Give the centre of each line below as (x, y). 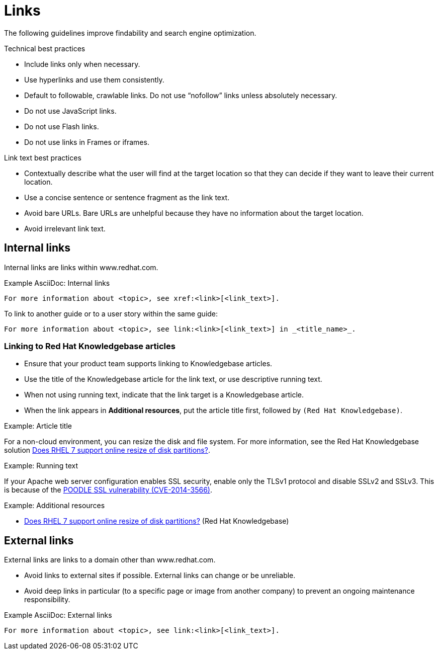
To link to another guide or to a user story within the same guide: (111, 313)
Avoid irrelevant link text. (65, 228)
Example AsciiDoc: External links (58, 615)
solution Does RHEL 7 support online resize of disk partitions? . (107, 450)
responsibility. (47, 600)
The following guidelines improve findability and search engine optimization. (130, 33)
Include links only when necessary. (82, 64)
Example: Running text (41, 466)
